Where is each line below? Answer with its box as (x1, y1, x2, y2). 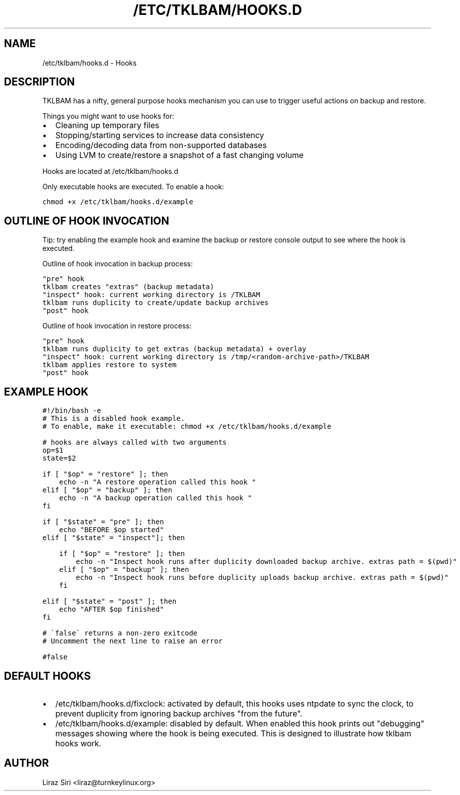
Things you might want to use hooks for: (42, 112, 174, 121)
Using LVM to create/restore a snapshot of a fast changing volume (55, 150, 304, 160)
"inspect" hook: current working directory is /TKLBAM (42, 291, 260, 299)
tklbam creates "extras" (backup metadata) (42, 283, 214, 291)
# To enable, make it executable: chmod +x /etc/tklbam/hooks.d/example (42, 422, 331, 431)
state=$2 (42, 454, 76, 463)
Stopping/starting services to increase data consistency (55, 130, 264, 141)
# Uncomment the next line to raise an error (42, 637, 223, 645)
